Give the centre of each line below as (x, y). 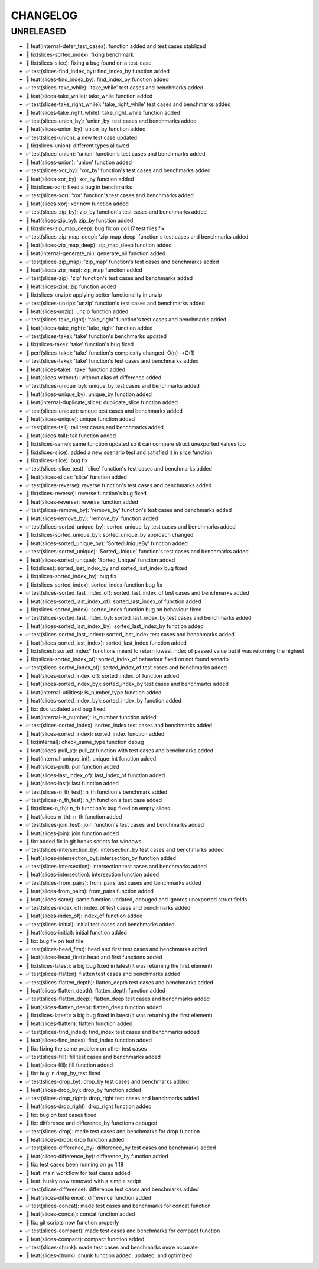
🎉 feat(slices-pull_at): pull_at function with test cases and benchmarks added (120, 750)
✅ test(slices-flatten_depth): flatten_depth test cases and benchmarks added (120, 982)
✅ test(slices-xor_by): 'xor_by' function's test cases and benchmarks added (118, 170)
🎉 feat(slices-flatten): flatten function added (79, 1023)
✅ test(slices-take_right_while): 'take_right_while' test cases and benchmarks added (128, 104)
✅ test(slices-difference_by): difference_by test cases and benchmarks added (121, 1148)
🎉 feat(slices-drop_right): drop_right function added (89, 1106)
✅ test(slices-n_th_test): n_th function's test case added (94, 800)
